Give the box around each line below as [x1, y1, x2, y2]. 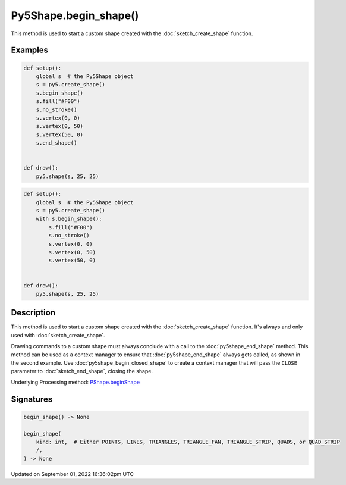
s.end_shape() [36, 140, 77, 146]
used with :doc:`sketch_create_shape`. [11, 331, 105, 339]
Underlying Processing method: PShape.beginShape [11, 378, 140, 386]
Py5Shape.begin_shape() [11, 9, 139, 22]
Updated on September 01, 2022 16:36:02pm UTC [11, 470, 134, 477]
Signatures [11, 394, 53, 404]
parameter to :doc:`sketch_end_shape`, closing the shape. [11, 368, 153, 375]
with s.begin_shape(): [36, 215, 102, 223]
